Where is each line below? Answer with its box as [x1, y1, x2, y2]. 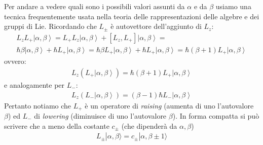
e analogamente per [4, 79, 65, 90]
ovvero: [4, 56, 26, 66]
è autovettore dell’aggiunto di [110, 21, 202, 31]
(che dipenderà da [121, 120, 177, 131]
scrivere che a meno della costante [4, 120, 109, 131]
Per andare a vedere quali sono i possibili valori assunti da [4, 1, 185, 11]
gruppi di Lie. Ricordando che [4, 21, 97, 31]
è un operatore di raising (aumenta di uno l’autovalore [85, 100, 254, 111]
